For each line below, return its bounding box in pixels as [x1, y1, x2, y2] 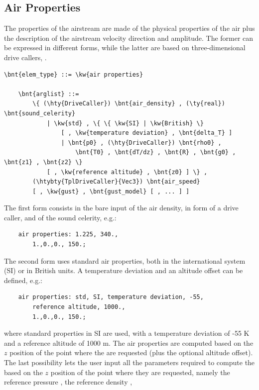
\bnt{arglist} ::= [18, 90, 79, 97]
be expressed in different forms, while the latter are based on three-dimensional [4, 42, 246, 53]
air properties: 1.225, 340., [18, 231, 119, 238]
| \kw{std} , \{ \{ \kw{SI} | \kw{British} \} [46, 119, 204, 127]
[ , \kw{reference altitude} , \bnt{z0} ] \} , [46, 168, 208, 176]
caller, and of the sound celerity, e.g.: [4, 212, 117, 222]
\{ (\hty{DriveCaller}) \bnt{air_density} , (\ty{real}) [32, 100, 225, 107]
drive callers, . [4, 52, 47, 62]
